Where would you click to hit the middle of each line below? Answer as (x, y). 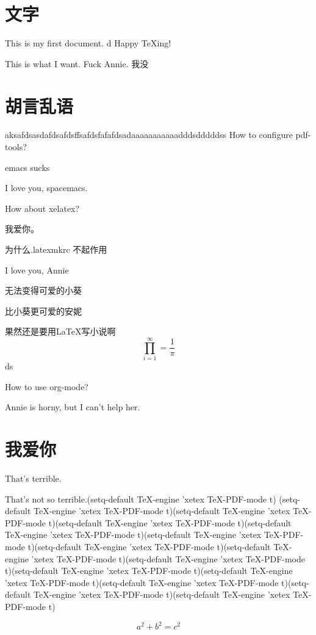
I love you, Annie (37, 270)
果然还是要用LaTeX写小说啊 (60, 331)
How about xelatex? (42, 208)
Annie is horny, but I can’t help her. (73, 407)
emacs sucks (27, 167)
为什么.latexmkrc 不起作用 (56, 249)
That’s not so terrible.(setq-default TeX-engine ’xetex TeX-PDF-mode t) (141, 499)
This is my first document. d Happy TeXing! (88, 43)
